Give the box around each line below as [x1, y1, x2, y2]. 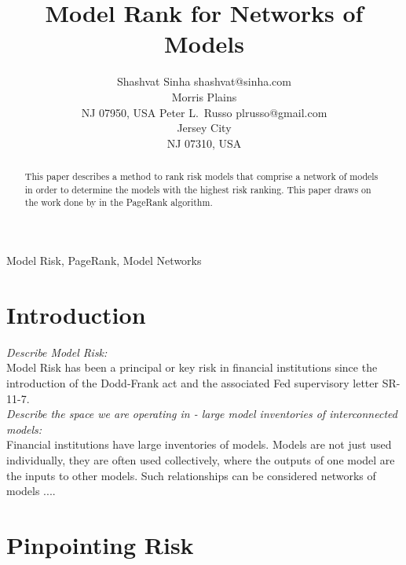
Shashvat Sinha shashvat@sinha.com [117, 73, 291, 90]
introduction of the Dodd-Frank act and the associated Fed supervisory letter [6, 374, 379, 391]
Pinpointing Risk [6, 528, 194, 560]
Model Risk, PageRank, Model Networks [6, 252, 202, 269]
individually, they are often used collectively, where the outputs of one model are [6, 451, 395, 468]
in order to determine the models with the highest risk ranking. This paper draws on [24, 182, 371, 196]
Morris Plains [171, 88, 237, 105]
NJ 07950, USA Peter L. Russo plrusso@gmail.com [81, 104, 327, 120]
